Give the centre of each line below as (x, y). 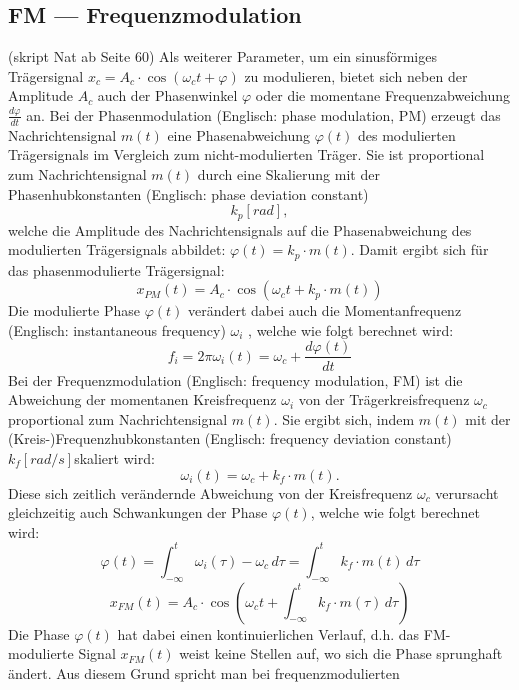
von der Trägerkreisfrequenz (384, 399)
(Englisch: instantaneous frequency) (117, 329)
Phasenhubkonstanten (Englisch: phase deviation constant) (188, 193)
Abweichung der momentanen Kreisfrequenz (142, 399)
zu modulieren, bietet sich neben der (356, 75)
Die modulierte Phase (74, 310)
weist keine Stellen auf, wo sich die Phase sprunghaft (341, 653)
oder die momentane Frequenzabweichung (383, 95)
